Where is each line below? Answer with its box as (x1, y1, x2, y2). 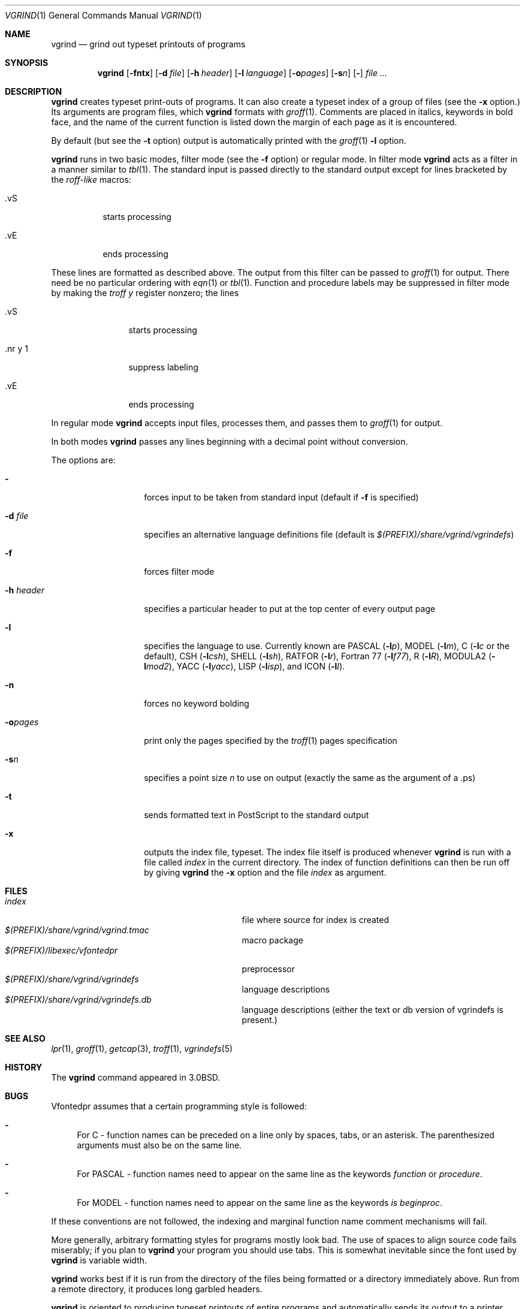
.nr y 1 (5, 343, 29, 354)
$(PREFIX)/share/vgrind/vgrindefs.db (5, 994, 152, 1005)
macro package (242, 935, 303, 945)
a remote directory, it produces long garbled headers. (51, 1284, 262, 1294)
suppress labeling (128, 362, 198, 372)
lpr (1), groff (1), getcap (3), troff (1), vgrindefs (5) (51, 1043, 233, 1054)
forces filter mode (144, 566, 215, 577)
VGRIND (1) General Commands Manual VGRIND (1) (5, 10, 202, 20)
